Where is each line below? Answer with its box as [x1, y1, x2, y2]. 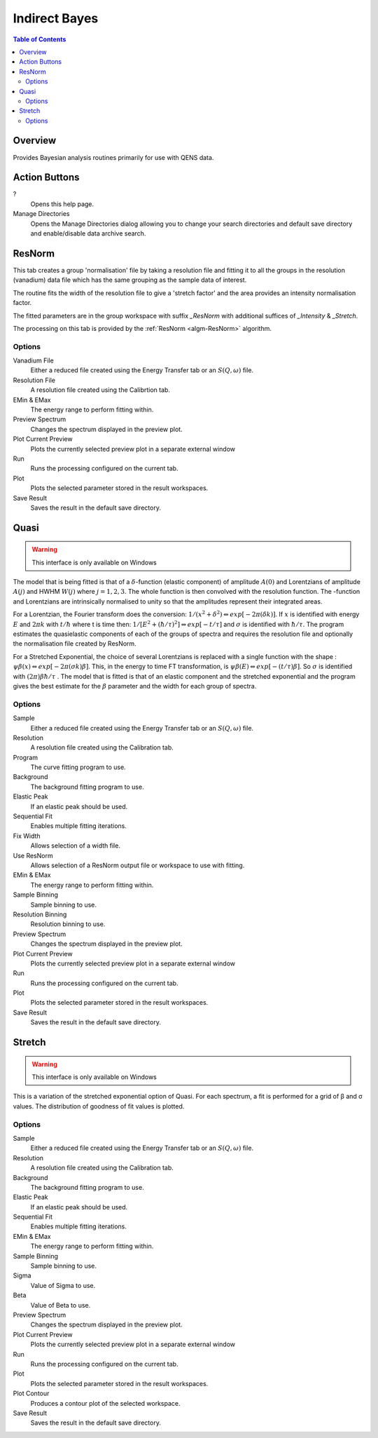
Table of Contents [13, 35, 66, 43]
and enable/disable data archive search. [30, 229, 146, 238]
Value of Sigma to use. [30, 1281, 96, 1289]
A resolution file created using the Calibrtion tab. [30, 386, 171, 394]
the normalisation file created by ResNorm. [13, 639, 136, 648]
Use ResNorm [13, 851, 53, 860]
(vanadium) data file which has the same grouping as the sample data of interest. [13, 276, 247, 284]
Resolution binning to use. [30, 920, 106, 928]
